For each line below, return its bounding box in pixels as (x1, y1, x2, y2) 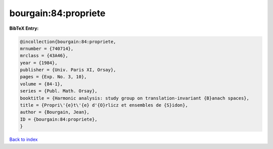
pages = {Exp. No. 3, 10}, (20, 74, 87, 80)
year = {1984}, (20, 60, 58, 66)
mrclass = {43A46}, (20, 53, 68, 59)
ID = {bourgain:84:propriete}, (20, 116, 98, 122)
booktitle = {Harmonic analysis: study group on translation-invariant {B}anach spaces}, (20, 95, 250, 101)
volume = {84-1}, (20, 81, 63, 87)
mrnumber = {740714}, (20, 45, 74, 52)
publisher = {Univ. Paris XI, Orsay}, (20, 67, 116, 73)
